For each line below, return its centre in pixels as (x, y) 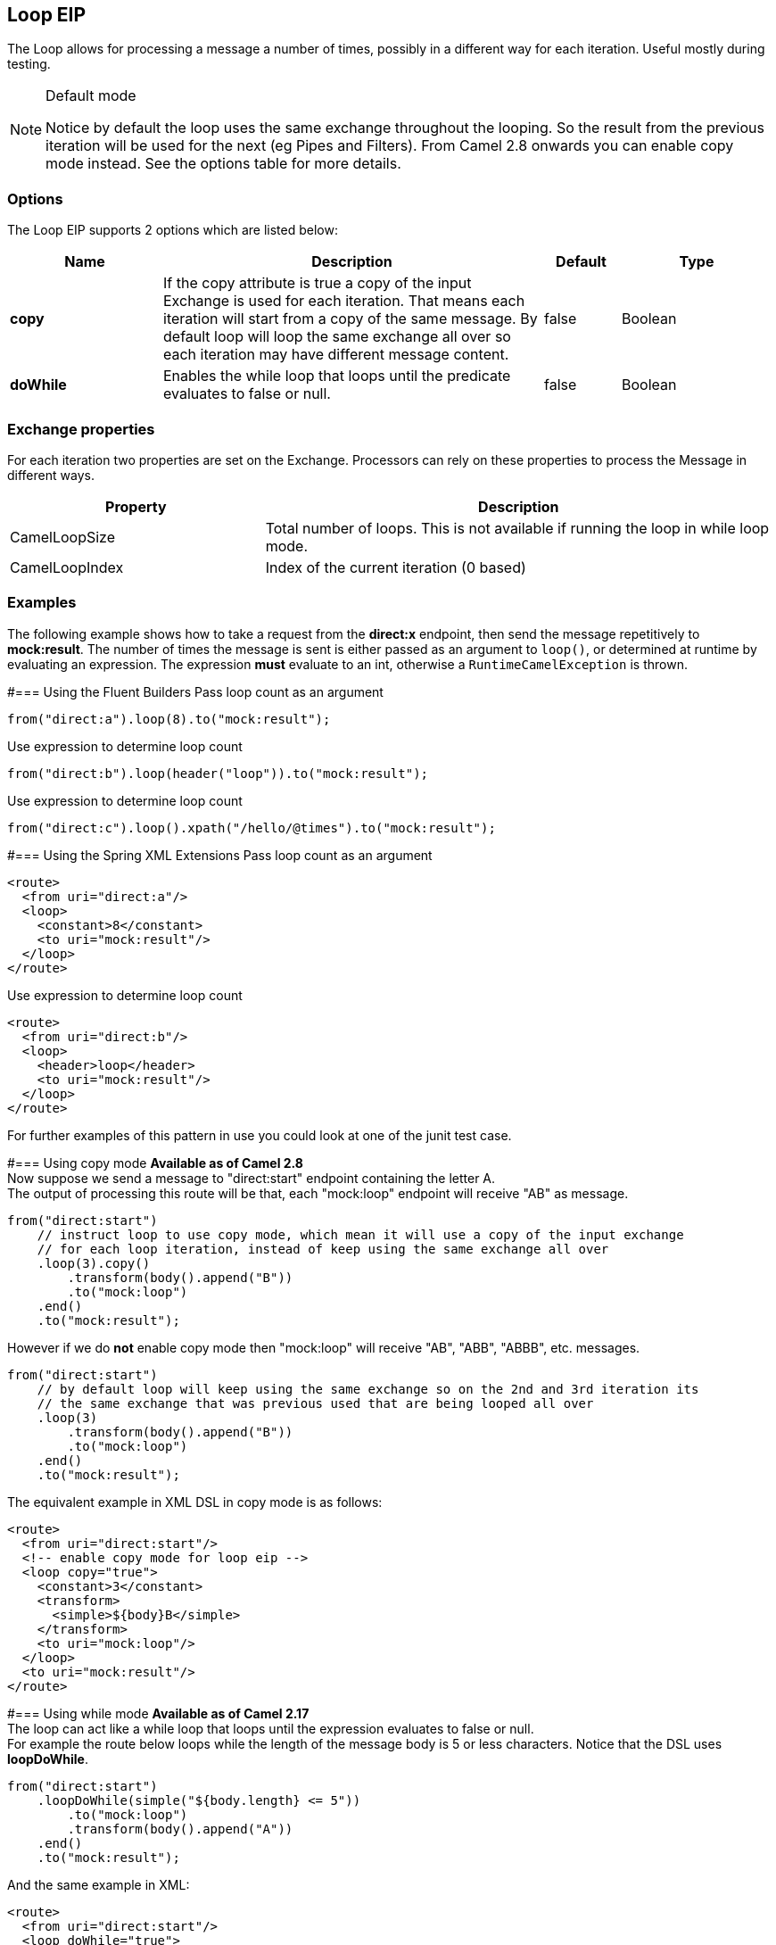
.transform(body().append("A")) (180, 1829)
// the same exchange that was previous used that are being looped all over (315, 1403)
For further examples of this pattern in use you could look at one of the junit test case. (260, 1135)
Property (136, 506)
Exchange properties (81, 429)
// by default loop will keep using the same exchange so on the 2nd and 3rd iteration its (368, 1389)
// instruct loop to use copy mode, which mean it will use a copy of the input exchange (360, 1234)
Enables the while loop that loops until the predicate (337, 376)
